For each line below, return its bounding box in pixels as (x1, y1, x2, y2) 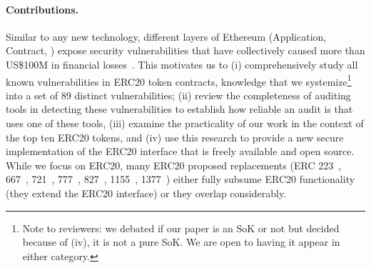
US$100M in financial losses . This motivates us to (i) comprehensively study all (6, 56, 358, 71)
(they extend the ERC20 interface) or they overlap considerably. (6, 185, 287, 200)
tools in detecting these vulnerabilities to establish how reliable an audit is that (6, 101, 353, 116)
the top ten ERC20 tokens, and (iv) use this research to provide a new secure (6, 129, 344, 144)
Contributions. (6, 1, 78, 16)
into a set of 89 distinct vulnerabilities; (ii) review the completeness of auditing (6, 87, 351, 102)
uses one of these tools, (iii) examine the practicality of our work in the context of (6, 116, 364, 131)
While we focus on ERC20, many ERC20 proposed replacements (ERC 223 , (6, 157, 342, 172)
